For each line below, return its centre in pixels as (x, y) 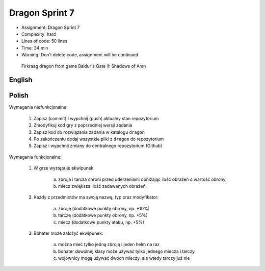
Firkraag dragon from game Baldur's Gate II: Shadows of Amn (84, 66)
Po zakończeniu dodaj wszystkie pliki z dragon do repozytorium (99, 139)
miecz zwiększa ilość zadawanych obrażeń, (103, 186)
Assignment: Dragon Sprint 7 (51, 27)
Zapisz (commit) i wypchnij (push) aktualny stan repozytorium (96, 118)
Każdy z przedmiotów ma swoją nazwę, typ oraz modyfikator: (96, 197)
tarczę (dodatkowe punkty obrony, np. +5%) (103, 215)
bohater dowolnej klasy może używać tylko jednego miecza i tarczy (126, 251)
